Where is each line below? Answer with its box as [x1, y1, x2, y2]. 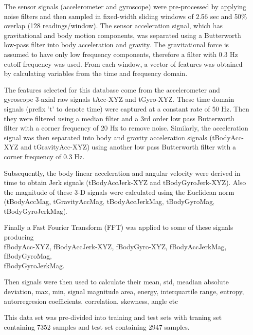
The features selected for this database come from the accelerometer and [4, 84, 220, 94]
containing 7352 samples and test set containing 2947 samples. [4, 321, 190, 332]
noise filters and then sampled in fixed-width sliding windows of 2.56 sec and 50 [4, 11, 241, 21]
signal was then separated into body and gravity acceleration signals [4, 132, 207, 142]
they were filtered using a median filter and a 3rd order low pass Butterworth [4, 113, 235, 123]
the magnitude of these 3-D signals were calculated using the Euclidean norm [4, 186, 235, 197]
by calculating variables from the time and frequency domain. [4, 68, 188, 78]
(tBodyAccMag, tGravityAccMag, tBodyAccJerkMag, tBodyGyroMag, [4, 196, 215, 206]
